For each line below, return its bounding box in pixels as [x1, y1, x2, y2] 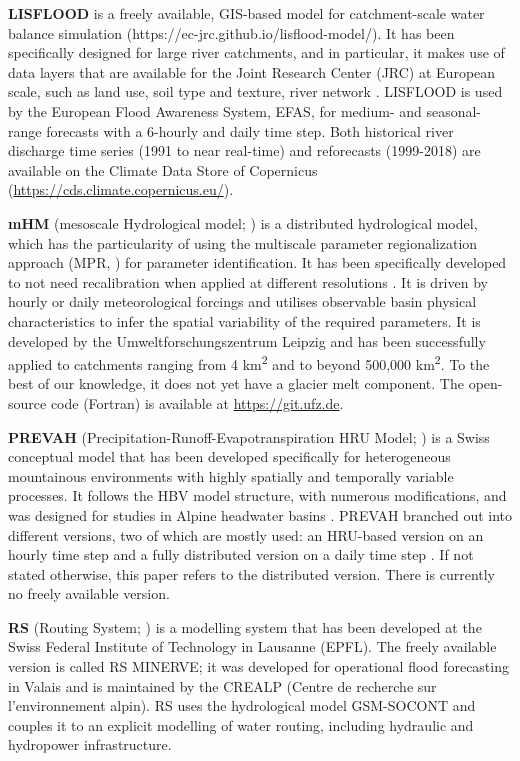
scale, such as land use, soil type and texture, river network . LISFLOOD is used [8, 81, 503, 102]
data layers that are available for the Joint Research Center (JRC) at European [8, 61, 496, 82]
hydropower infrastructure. [8, 734, 172, 755]
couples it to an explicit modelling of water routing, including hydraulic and [8, 714, 474, 735]
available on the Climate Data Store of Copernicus [8, 159, 318, 180]
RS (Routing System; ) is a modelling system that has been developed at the [8, 616, 482, 637]
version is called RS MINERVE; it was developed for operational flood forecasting [8, 656, 509, 677]
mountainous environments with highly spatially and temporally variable [8, 465, 454, 486]
